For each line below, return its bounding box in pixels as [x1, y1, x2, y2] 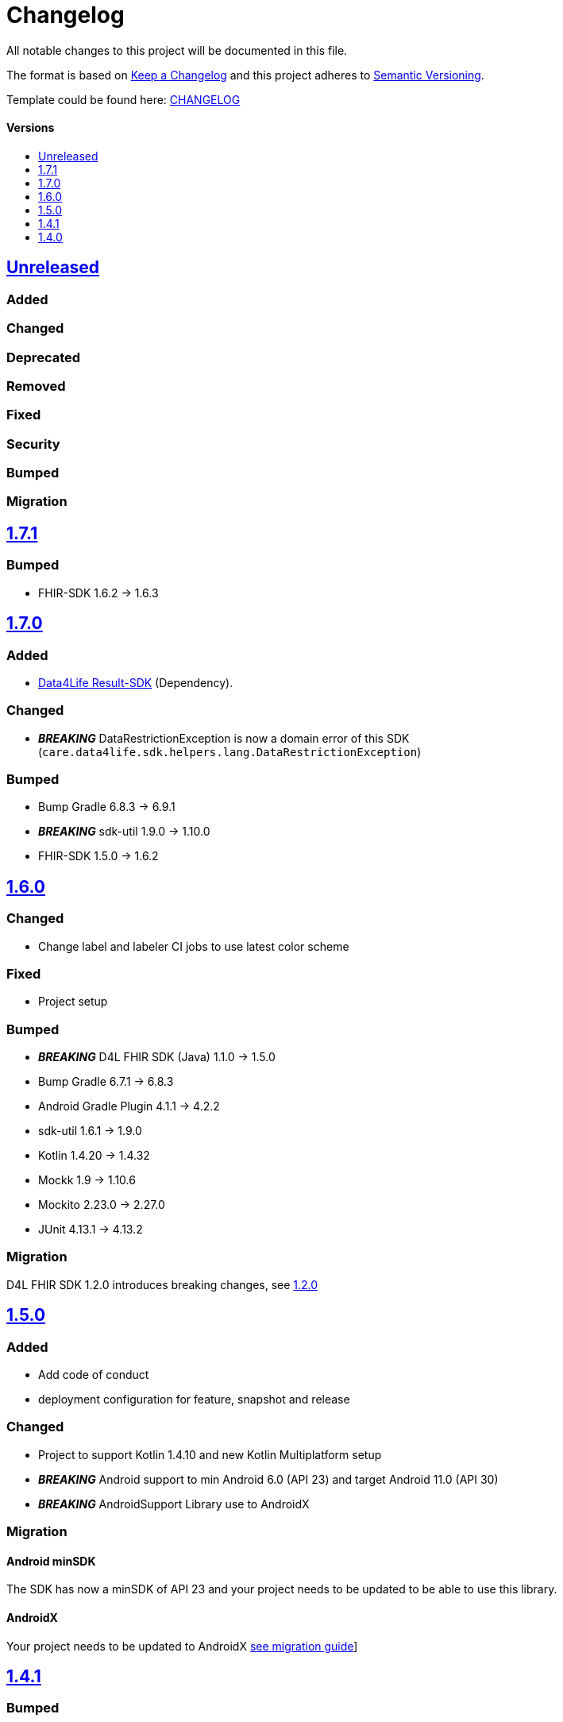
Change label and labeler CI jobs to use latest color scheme [38, 939, 349, 953]
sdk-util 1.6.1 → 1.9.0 [38, 1124, 142, 1138]
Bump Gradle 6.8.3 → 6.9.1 [38, 800, 175, 814]
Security [6, 435, 60, 452]
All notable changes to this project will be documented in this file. [6, 43, 348, 57]
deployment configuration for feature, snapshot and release [38, 1392, 350, 1407]
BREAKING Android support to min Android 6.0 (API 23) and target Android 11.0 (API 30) [38, 1472, 499, 1486]
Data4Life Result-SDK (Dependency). [38, 675, 233, 689]
